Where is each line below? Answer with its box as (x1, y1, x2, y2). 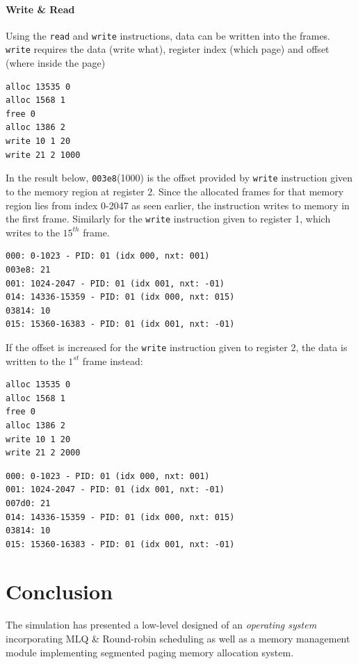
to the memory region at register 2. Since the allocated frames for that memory (6, 184, 344, 198)
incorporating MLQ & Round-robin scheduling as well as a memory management (6, 631, 350, 646)
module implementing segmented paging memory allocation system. (6, 645, 294, 659)
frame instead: (82, 353, 143, 368)
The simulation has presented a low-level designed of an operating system (6, 617, 317, 632)
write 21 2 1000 (6, 149, 81, 160)
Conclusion (6, 577, 113, 606)
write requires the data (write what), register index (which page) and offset (6, 42, 329, 56)
